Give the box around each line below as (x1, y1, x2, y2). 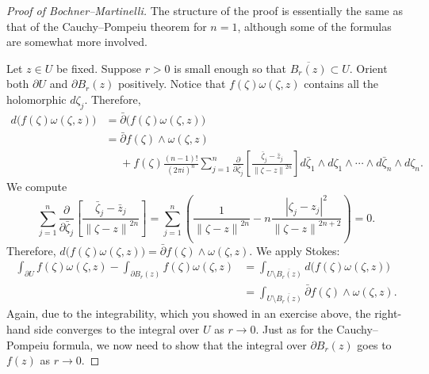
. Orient (349, 59, 388, 76)
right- (374, 305, 402, 322)
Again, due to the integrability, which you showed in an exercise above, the (6, 305, 371, 322)
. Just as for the (255, 321, 333, 338)
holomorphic (6, 90, 67, 107)
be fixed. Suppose (56, 59, 141, 76)
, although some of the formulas (237, 17, 392, 34)
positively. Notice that (117, 75, 226, 92)
